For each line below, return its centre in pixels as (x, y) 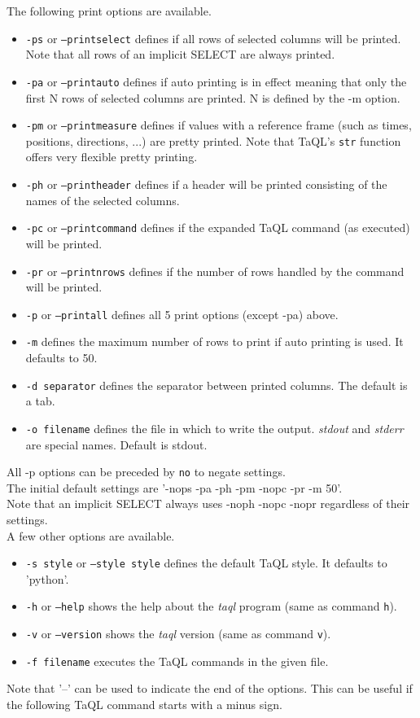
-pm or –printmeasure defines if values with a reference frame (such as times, (219, 125)
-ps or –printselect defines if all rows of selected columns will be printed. (213, 38)
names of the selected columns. (103, 200)
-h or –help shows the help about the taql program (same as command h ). (211, 606)
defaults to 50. (61, 358)
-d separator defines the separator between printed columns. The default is (217, 385)
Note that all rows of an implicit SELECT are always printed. (180, 54)
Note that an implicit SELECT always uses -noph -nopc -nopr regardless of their (208, 503)
